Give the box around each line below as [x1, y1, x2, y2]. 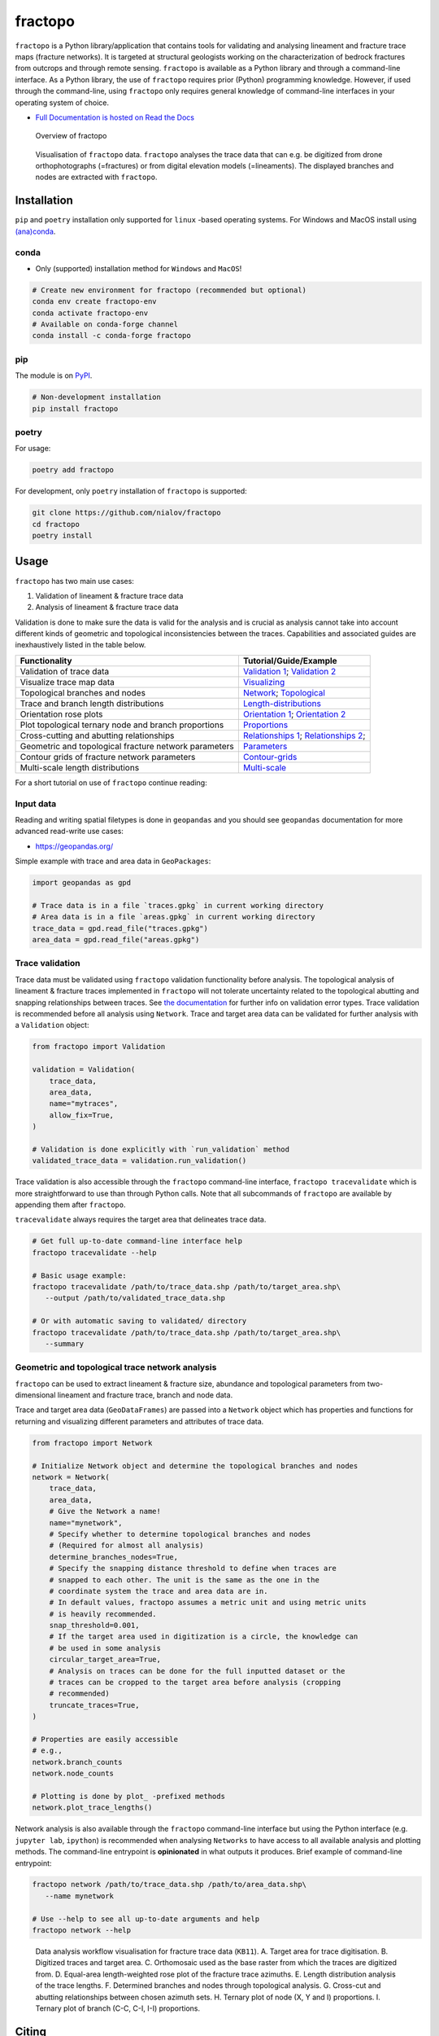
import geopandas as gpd [32, 878, 132, 888]
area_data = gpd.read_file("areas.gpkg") [32, 935, 200, 945]
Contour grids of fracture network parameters [20, 751, 196, 762]
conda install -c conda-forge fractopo [32, 331, 191, 340]
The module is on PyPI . [15, 371, 93, 380]
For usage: [15, 444, 51, 454]
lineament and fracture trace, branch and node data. [57, 1390, 233, 1400]
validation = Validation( [32, 1065, 136, 1074]
